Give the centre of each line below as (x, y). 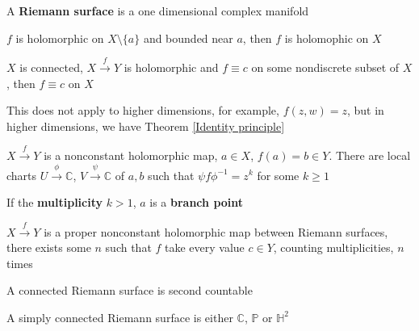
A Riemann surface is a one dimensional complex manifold (158, 10)
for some (278, 175)
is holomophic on (327, 38)
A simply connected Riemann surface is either (120, 317)
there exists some (49, 247)
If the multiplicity (55, 202)
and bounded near (188, 38)
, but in (365, 110)
